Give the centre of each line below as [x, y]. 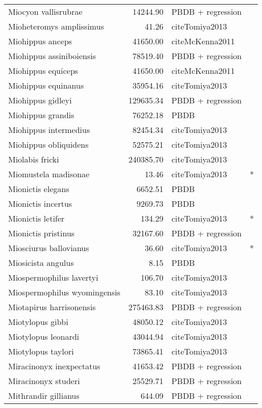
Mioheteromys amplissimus [56, 26]
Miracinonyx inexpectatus [54, 366]
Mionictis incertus [40, 203]
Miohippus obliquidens [48, 144]
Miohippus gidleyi [40, 100]
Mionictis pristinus [42, 233]
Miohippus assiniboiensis [52, 56]
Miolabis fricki [34, 159]
